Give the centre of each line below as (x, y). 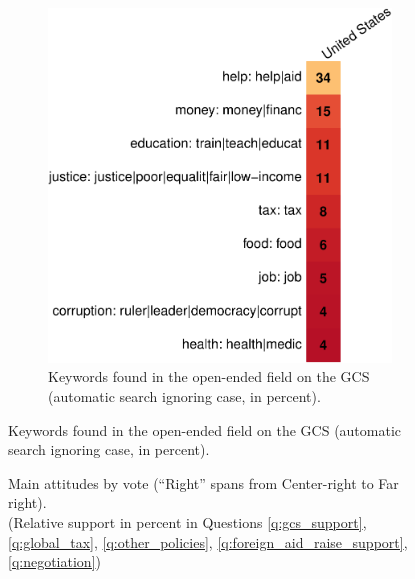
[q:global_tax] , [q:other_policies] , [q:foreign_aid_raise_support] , (208, 541)
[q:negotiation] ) (54, 561)
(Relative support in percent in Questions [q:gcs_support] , (187, 522)
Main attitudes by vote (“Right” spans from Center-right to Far (203, 482)
